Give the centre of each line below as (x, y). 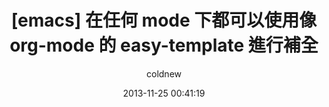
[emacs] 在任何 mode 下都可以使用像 (164, 20)
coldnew (164, 73)
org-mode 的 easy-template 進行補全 (164, 45)
